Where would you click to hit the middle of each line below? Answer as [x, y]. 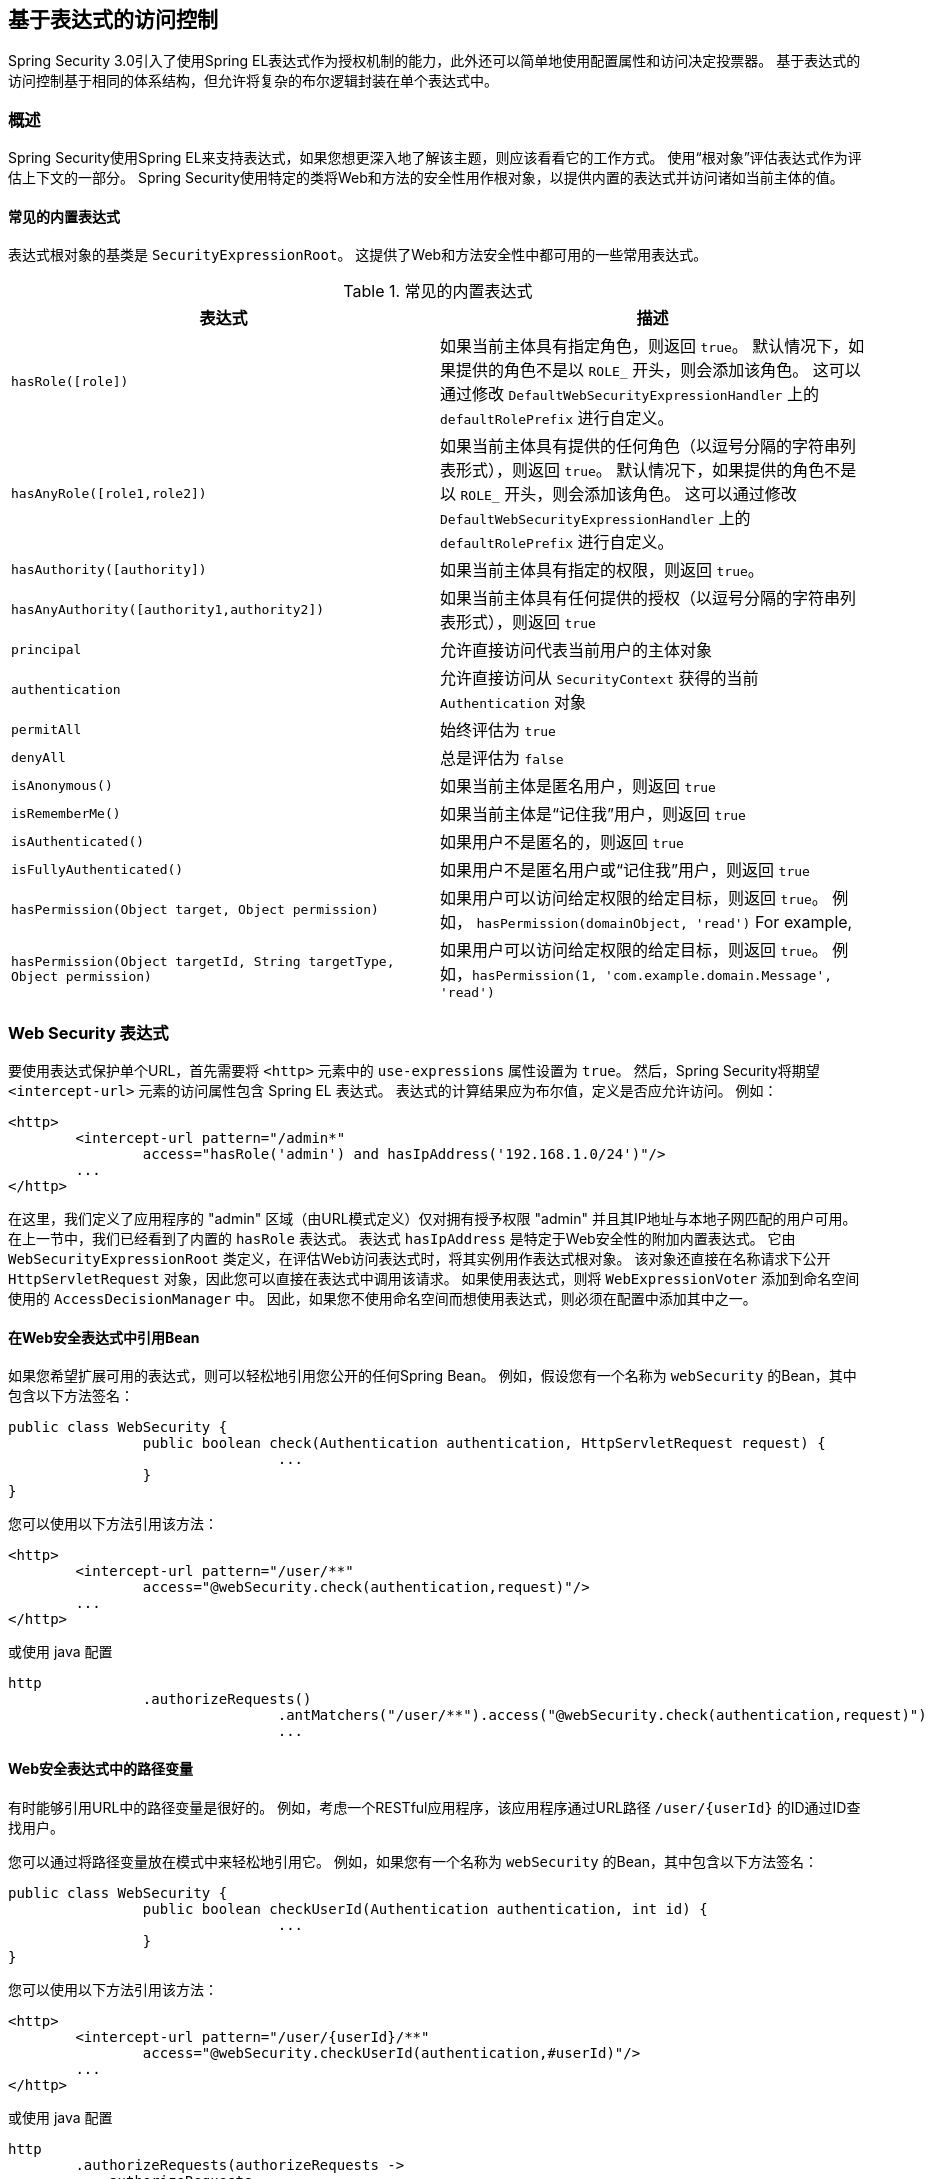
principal [46, 649]
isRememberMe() [66, 813]
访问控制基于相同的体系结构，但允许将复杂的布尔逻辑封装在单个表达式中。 [253, 81]
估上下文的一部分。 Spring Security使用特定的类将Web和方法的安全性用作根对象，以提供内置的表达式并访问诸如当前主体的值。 [426, 178]
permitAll [46, 729]
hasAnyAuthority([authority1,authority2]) [168, 609]
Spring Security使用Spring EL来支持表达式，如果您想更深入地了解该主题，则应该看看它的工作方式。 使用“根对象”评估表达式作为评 [435, 158]
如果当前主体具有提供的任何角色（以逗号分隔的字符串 [640, 446]
